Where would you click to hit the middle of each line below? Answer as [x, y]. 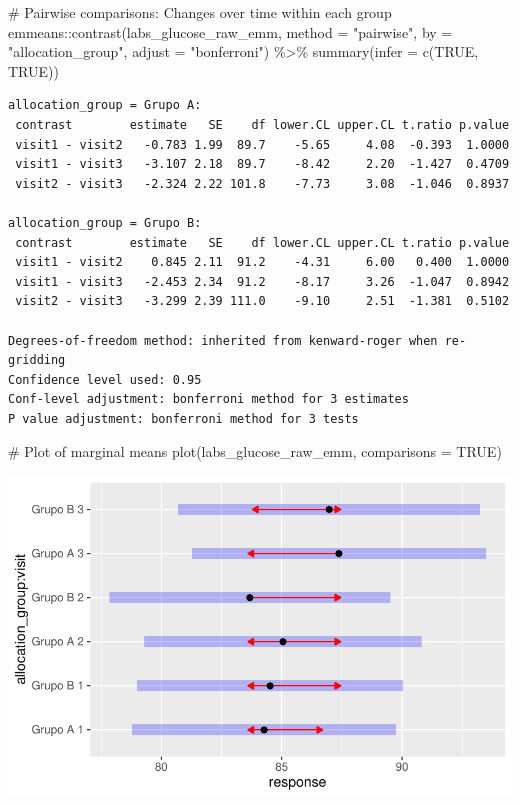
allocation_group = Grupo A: [105, 105]
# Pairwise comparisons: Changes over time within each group [200, 12]
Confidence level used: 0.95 [105, 379]
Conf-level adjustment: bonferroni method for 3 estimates [208, 399]
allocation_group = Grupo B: [105, 222]
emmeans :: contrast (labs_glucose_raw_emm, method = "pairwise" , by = [230, 31]
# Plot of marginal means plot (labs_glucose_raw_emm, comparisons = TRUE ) [255, 451]
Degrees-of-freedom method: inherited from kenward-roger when [223, 340]
